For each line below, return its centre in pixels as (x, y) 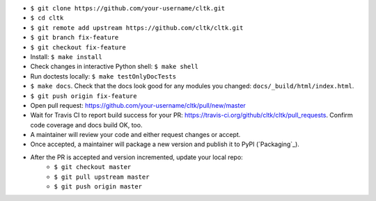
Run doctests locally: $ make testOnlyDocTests (103, 76)
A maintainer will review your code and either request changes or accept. (135, 135)
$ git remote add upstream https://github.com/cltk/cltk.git (137, 27)
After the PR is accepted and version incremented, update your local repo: (136, 157)
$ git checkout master (93, 167)
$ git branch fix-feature (75, 38)
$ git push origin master (98, 187)
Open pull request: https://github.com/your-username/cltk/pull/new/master (138, 105)
